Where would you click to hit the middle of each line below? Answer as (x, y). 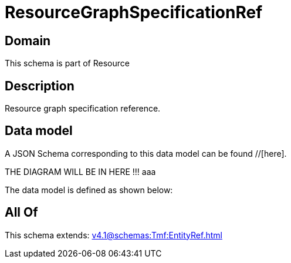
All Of (21, 213)
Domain (28, 41)
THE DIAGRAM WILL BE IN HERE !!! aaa (80, 171)
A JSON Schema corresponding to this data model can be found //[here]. (146, 153)
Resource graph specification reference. (83, 109)
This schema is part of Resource (67, 63)
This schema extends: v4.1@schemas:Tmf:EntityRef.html (114, 235)
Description (40, 86)
